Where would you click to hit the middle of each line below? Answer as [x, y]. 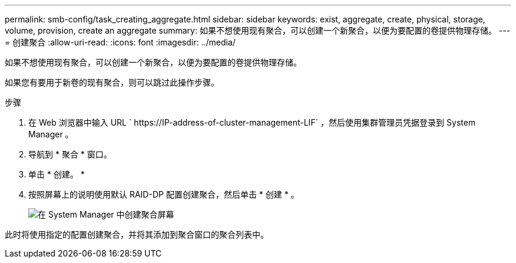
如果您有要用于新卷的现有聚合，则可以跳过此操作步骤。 [112, 82]
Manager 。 [51, 134]
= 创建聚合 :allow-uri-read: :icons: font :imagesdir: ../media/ [120, 42]
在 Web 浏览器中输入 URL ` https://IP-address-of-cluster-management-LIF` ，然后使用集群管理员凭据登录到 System [252, 122]
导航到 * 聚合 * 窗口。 [70, 154]
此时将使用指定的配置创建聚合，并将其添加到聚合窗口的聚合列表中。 [137, 234]
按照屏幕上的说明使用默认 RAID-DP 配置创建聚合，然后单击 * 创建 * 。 [164, 194]
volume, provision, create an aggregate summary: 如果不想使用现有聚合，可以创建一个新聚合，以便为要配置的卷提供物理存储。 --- [258, 30]
